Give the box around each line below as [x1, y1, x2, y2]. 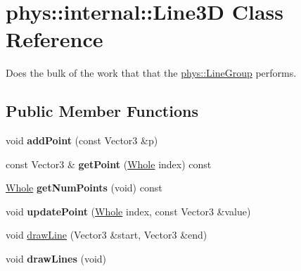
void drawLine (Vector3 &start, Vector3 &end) [6, 227, 207, 242]
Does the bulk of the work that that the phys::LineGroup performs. [6, 65, 297, 80]
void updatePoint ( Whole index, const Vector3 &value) [6, 203, 251, 218]
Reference [6, 25, 103, 53]
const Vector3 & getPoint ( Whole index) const [6, 156, 212, 171]
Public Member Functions [6, 100, 198, 122]
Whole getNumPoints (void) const [6, 180, 162, 195]
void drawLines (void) [6, 251, 107, 266]
